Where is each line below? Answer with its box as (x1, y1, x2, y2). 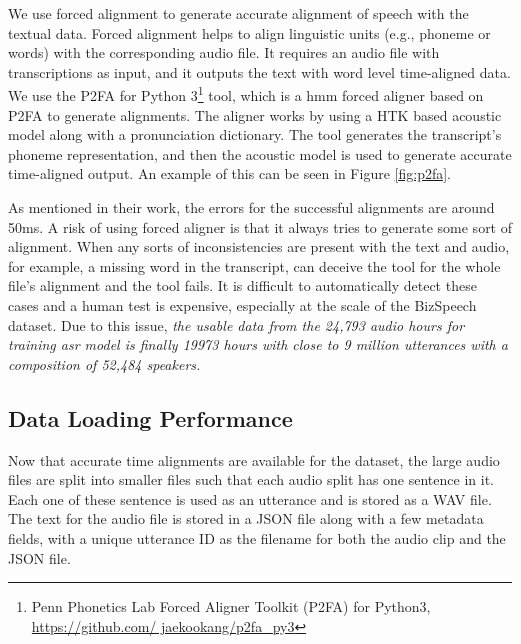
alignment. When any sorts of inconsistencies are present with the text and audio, (8, 236, 510, 257)
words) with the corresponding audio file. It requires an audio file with (8, 42, 440, 63)
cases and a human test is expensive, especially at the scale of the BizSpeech (8, 294, 477, 315)
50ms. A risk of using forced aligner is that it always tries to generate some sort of (8, 216, 513, 237)
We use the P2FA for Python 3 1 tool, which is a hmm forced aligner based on (8, 82, 484, 106)
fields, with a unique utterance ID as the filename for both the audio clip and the (8, 527, 506, 548)
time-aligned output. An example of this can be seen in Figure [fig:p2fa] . (8, 163, 451, 184)
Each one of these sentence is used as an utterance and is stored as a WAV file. (8, 488, 492, 509)
